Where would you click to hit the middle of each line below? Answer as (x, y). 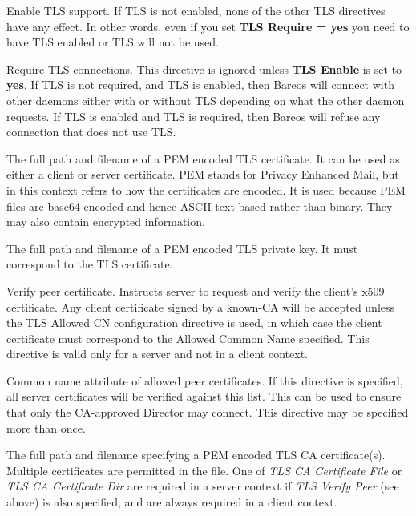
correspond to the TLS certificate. (90, 264)
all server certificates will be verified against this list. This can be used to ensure (204, 396)
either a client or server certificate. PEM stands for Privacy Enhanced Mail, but (203, 174)
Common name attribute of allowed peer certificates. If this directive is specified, (205, 380)
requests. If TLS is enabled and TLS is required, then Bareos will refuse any (194, 116)
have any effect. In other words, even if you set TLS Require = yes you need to (208, 26)
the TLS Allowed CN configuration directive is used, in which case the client (194, 322)
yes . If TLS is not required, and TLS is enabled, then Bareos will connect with (200, 85)
